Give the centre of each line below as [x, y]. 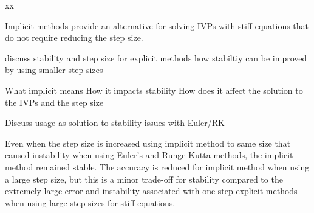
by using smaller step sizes [54, 70]
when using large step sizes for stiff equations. [90, 202]
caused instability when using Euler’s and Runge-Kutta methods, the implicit [149, 155]
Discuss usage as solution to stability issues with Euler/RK [115, 123]
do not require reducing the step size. [74, 37]
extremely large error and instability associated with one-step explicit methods [151, 191]
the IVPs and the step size [54, 102]
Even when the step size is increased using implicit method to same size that [148, 143]
